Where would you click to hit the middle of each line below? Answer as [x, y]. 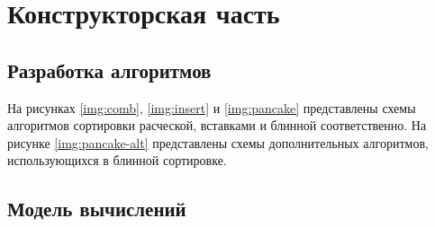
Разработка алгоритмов [109, 70]
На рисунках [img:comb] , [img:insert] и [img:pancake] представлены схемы [212, 107]
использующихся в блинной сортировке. [117, 160]
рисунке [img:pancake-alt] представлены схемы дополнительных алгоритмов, [218, 142]
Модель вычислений [97, 209]
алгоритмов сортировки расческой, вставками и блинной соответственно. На [217, 125]
